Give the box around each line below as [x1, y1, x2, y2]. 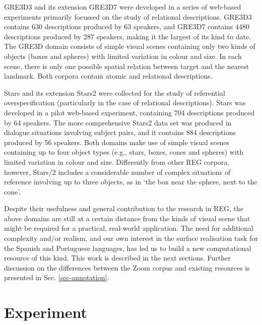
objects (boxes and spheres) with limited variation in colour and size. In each [4, 50, 242, 61]
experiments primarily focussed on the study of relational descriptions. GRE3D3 [4, 11, 252, 22]
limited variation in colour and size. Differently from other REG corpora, [4, 156, 230, 167]
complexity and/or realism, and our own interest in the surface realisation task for [4, 233, 258, 243]
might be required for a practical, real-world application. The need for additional [4, 223, 253, 233]
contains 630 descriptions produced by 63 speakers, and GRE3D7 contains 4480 [4, 21, 249, 32]
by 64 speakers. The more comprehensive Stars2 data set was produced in [4, 117, 232, 127]
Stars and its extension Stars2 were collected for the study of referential [4, 87, 225, 98]
